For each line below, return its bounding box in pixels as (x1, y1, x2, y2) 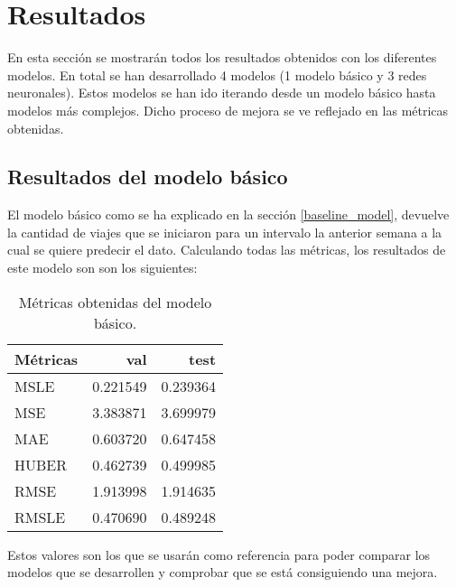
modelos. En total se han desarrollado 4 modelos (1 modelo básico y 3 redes (7, 65, 427, 84)
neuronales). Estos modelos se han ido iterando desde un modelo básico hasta (7, 83, 436, 102)
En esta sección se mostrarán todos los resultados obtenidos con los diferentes (7, 48, 437, 67)
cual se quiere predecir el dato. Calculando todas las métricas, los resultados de (7, 240, 446, 259)
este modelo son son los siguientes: (7, 258, 198, 277)
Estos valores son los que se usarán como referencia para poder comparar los (7, 545, 431, 564)
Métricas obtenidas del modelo (18, 291, 212, 312)
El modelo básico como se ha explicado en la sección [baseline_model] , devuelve (7, 205, 450, 224)
